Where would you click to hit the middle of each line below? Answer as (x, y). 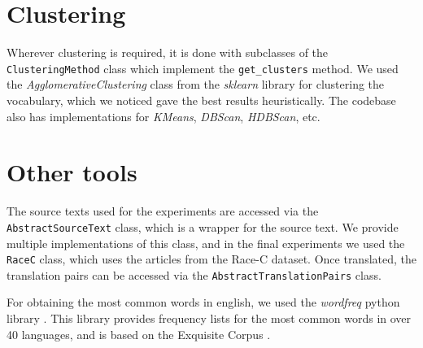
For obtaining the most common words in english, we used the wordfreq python (203, 302)
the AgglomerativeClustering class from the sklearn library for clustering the (196, 84)
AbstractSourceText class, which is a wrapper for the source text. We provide (203, 226)
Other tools (72, 172)
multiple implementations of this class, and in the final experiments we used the (206, 243)
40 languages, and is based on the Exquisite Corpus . (139, 334)
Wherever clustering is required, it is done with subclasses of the (168, 52)
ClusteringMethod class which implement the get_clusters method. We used (203, 68)
